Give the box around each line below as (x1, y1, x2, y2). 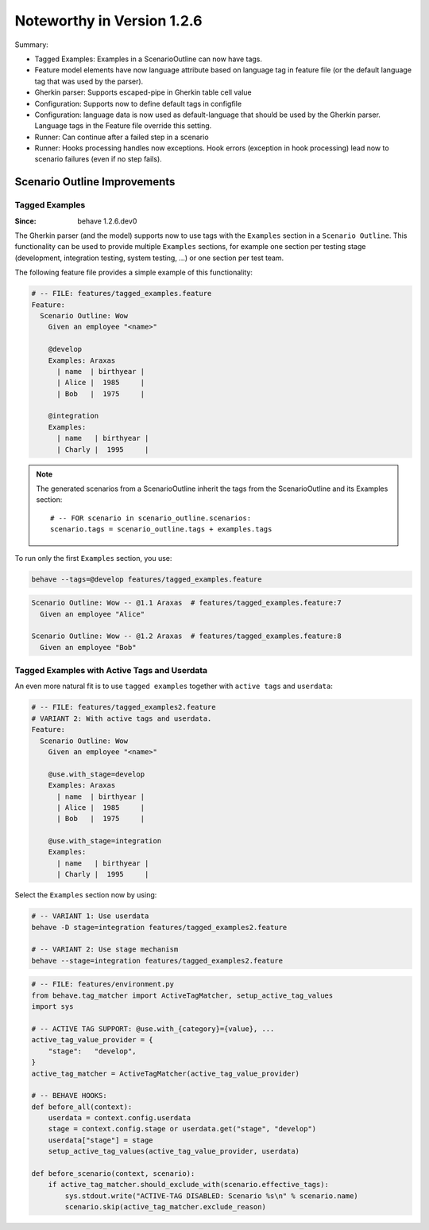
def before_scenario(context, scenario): (31, 1170, 195, 1178)
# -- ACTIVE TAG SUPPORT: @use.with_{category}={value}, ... (31, 1024, 275, 1033)
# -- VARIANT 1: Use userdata (31, 912, 149, 921)
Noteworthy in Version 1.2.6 (14, 12, 203, 29)
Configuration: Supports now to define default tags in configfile (34, 99, 242, 108)
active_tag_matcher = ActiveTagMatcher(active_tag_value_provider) (31, 1068, 300, 1078)
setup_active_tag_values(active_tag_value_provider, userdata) (48, 1146, 300, 1156)
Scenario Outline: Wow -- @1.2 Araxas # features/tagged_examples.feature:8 (31, 632, 342, 640)
